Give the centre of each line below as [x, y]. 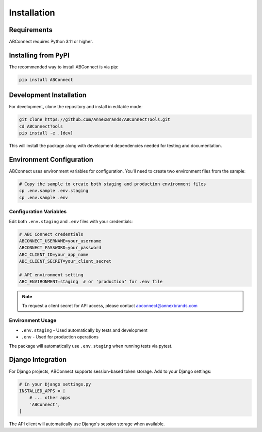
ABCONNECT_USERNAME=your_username [60, 241]
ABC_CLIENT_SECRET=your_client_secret [65, 261]
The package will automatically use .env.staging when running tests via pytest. [91, 346]
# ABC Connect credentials [51, 234]
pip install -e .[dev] [46, 133]
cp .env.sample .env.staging [54, 191]
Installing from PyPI [39, 55]
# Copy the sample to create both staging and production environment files [113, 184]
